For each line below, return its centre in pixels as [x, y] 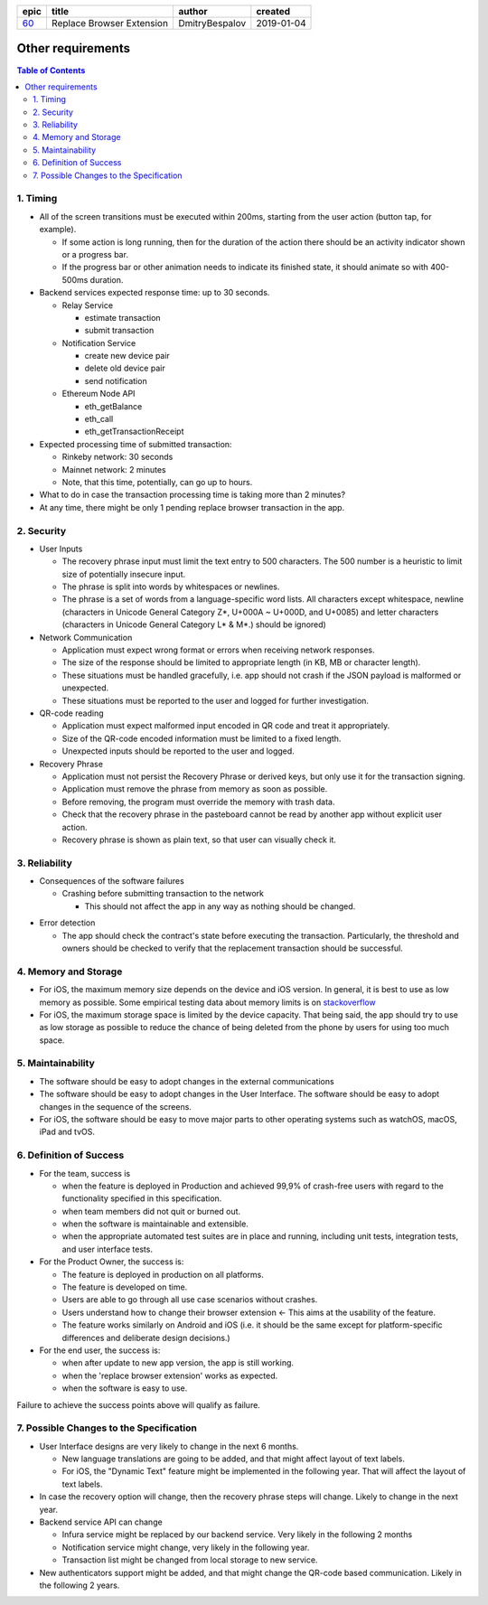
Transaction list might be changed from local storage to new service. [190, 1560]
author [192, 11]
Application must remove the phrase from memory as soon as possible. [195, 789]
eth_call [99, 419]
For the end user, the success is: [100, 1350]
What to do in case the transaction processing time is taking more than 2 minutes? [192, 495]
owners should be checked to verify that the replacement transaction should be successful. [233, 948]
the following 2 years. [80, 1585]
